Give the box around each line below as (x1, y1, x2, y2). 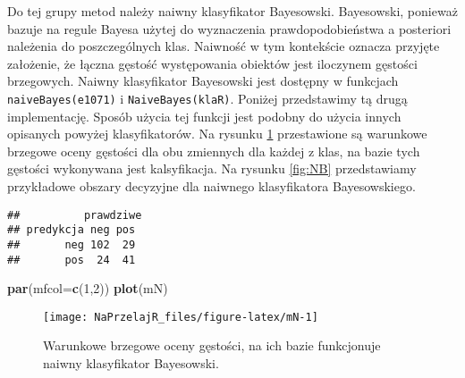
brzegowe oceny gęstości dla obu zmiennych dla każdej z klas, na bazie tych (7, 141, 420, 160)
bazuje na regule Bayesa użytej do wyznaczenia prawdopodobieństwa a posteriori (7, 19, 452, 38)
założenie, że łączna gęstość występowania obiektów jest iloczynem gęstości (7, 54, 418, 72)
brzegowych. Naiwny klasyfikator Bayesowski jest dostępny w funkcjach (7, 71, 399, 90)
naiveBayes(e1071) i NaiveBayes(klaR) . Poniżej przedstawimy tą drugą (7, 88, 408, 107)
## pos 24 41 (7, 253, 136, 266)
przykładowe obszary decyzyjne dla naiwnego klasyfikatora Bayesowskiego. (7, 177, 416, 195)
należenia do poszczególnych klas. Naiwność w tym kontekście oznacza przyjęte (7, 37, 440, 55)
